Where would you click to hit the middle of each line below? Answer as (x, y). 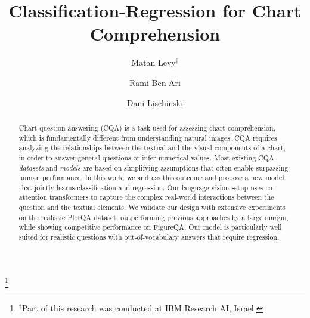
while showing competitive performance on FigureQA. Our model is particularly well (150, 227)
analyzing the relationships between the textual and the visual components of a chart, (152, 148)
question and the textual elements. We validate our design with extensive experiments (152, 207)
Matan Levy (154, 62)
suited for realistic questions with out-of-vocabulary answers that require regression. (149, 237)
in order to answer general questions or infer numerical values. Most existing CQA (146, 157)
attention (33, 197)
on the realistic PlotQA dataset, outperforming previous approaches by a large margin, (154, 217)
